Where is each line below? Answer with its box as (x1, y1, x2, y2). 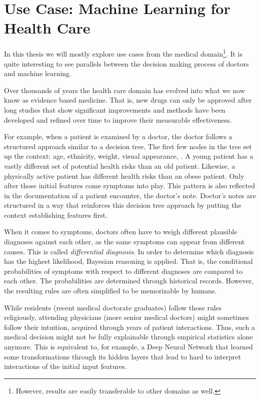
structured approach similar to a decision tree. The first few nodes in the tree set (4, 141, 252, 151)
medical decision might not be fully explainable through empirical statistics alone (4, 331, 253, 342)
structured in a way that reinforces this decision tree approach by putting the (4, 200, 241, 210)
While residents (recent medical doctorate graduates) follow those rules (4, 302, 222, 312)
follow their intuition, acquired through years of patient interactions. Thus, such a (4, 321, 255, 332)
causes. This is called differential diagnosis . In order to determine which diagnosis (4, 246, 254, 256)
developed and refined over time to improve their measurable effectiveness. (4, 114, 232, 125)
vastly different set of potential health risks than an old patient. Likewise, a (4, 160, 235, 171)
